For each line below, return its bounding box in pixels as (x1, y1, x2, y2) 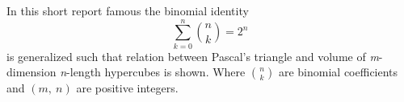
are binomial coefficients (278, 63, 398, 80)
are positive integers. (76, 80, 179, 96)
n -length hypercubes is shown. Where (60, 63, 246, 80)
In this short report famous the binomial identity (6, 2, 249, 18)
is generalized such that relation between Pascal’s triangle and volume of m (6, 47, 379, 64)
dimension (6, 63, 57, 80)
